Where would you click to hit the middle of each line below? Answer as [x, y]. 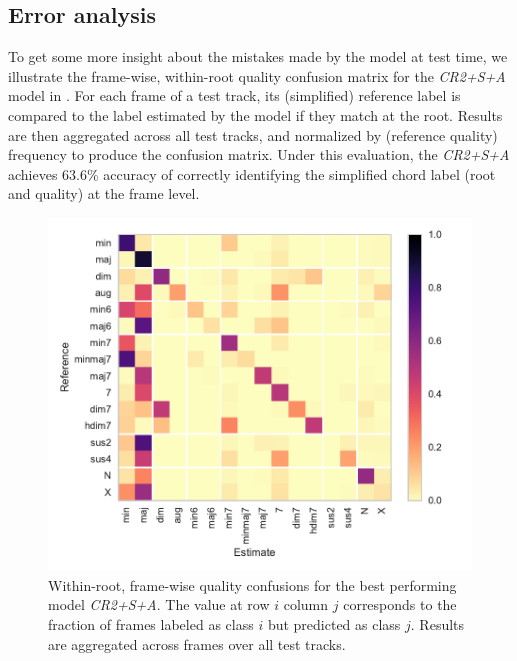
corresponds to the [400, 604]
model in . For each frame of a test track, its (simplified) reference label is [234, 95]
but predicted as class [334, 624]
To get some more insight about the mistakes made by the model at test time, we [258, 56]
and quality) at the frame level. [104, 193]
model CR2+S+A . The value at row [159, 604]
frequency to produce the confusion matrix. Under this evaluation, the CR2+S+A [259, 154]
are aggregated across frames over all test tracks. [197, 643]
